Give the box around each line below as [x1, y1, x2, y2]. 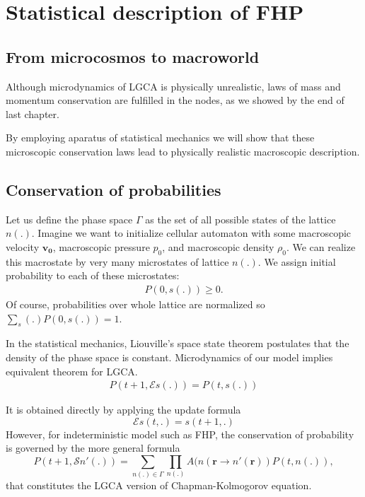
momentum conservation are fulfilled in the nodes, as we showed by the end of [6, 93, 344, 107]
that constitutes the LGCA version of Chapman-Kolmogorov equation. [6, 478, 312, 493]
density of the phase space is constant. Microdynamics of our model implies [6, 349, 333, 364]
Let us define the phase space [6, 211, 133, 226]
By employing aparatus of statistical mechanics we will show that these [6, 130, 315, 145]
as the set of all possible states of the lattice [145, 211, 336, 226]
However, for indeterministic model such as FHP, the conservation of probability [6, 426, 354, 441]
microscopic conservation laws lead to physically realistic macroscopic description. [6, 144, 360, 158]
